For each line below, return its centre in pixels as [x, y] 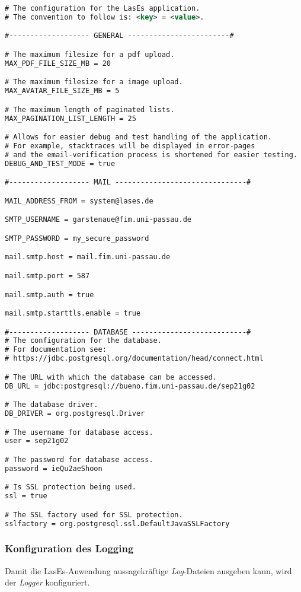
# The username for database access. [79, 432]
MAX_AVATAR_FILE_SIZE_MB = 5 [62, 91]
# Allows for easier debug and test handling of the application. [139, 137]
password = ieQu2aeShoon [54, 468]
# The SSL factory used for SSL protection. [94, 515]
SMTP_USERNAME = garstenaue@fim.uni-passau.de [98, 220]
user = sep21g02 [37, 441]
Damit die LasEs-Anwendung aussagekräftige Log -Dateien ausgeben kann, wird [148, 570]
